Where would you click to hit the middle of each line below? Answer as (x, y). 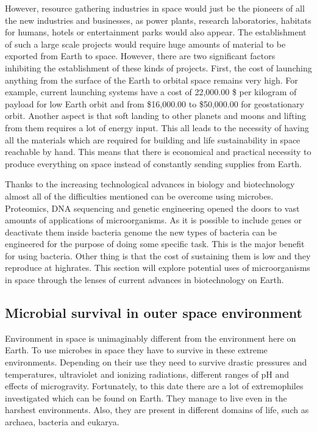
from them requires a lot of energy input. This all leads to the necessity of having (157, 127)
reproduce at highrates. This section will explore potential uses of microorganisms (158, 268)
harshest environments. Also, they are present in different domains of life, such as (157, 410)
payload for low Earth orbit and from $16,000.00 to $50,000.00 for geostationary (155, 103)
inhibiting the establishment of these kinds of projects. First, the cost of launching (158, 67)
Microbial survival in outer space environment (154, 313)
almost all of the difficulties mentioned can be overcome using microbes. (139, 196)
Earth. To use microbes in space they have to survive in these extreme (136, 350)
